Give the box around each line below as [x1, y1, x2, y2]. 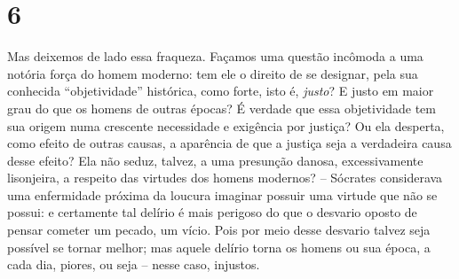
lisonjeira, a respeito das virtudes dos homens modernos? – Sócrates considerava [7, 168, 443, 187]
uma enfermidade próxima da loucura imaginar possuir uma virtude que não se [7, 185, 438, 204]
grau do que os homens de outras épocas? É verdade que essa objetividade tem [7, 98, 436, 117]
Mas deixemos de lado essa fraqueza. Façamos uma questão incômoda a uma [7, 47, 423, 66]
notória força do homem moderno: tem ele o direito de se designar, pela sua [7, 64, 418, 82]
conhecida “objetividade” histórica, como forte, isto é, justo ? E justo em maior [7, 81, 434, 100]
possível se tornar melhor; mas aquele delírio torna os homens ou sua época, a [7, 237, 431, 256]
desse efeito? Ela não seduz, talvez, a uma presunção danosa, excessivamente [7, 151, 423, 169]
